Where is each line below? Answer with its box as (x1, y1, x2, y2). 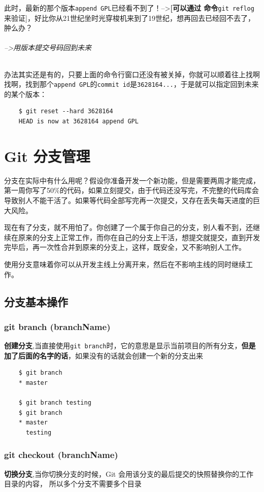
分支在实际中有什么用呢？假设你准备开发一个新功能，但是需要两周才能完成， (4, 175, 260, 185)
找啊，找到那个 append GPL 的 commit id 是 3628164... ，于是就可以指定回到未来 (4, 79, 259, 89)
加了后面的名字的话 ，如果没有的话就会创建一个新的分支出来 (4, 350, 203, 360)
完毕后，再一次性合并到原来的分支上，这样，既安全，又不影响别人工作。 (4, 242, 246, 252)
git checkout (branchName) (4, 448, 118, 461)
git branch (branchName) (4, 320, 111, 333)
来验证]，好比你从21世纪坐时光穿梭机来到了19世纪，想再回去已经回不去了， (4, 12, 255, 23)
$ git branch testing (18, 399, 91, 407)
